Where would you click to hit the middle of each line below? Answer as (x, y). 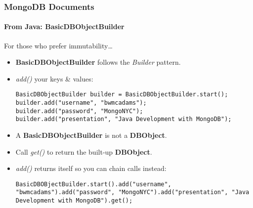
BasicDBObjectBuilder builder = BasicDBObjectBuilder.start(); (122, 95)
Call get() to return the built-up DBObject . (84, 151)
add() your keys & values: (54, 78)
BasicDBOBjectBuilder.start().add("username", (93, 184)
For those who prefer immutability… (58, 45)
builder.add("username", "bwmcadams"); (81, 103)
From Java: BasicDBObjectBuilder (64, 26)
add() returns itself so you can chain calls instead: (91, 168)
